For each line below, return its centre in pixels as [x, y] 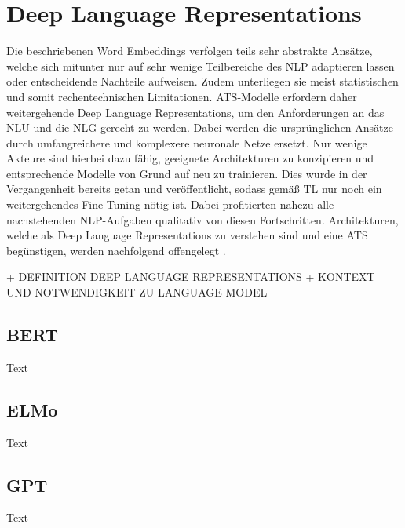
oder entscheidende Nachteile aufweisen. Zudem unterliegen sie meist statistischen [202, 81]
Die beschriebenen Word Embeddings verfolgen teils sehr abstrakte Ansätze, [190, 51]
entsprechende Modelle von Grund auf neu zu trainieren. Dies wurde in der [187, 173]
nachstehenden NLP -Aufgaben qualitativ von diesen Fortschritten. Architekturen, [202, 219]
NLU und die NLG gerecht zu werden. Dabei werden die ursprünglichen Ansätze [200, 127]
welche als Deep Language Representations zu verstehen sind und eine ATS [187, 235]
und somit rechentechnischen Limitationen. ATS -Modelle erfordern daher [182, 96]
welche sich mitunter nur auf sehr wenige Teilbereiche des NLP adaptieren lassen [201, 66]
